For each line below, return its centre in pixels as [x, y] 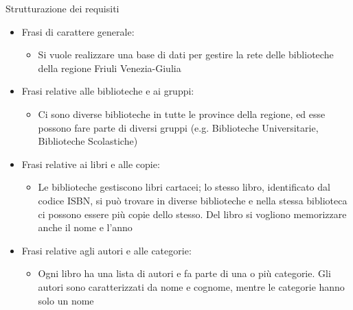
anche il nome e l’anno [85, 227]
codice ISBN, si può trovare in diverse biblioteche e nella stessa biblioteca [193, 200]
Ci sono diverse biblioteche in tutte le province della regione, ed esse [182, 114]
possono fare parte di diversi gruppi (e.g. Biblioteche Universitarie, [178, 127]
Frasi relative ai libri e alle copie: [91, 164]
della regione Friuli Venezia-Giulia [110, 68]
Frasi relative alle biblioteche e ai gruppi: [108, 91]
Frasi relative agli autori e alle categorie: [106, 250]
